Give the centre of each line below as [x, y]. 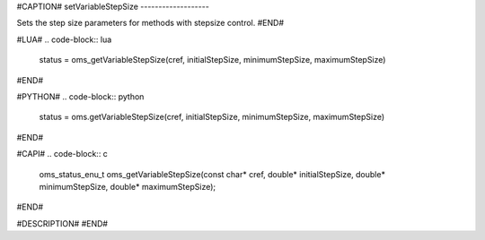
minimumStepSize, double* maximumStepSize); [127, 186]
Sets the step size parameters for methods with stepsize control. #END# [150, 23]
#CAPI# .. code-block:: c [62, 154]
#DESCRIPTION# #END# [62, 223]
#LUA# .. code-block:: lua [64, 39]
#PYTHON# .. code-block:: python [80, 96]
